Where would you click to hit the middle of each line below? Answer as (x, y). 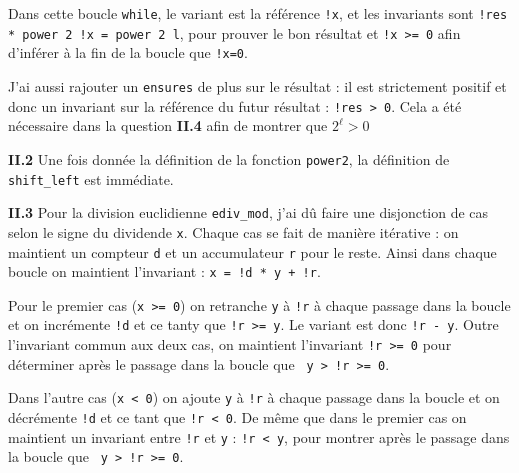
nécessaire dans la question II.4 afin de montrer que (168, 125)
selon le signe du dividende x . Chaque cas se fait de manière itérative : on (233, 231)
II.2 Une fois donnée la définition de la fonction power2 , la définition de (229, 158)
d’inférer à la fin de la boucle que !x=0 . (128, 52)
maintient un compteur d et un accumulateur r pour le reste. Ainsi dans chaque (252, 251)
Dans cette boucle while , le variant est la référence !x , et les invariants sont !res (258, 13)
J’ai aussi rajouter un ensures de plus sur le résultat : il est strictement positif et (257, 85)
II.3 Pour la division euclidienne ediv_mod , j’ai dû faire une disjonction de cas (248, 212)
